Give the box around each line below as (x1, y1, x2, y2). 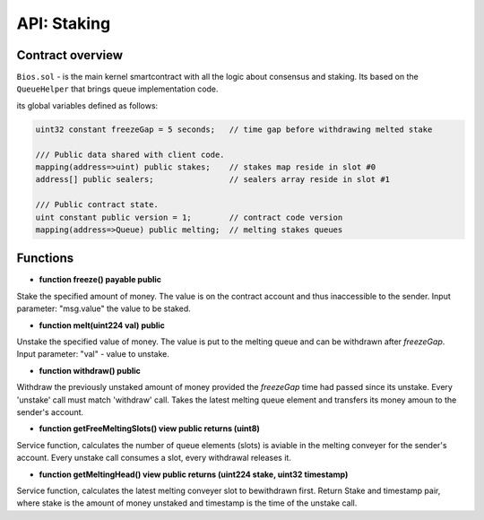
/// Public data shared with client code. (35, 149, 225, 160)
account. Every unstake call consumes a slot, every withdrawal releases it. (16, 453, 291, 464)
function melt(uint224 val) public (39, 319, 166, 331)
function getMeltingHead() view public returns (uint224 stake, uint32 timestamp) (39, 469, 349, 480)
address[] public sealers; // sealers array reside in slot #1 (35, 175, 390, 185)
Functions (16, 251, 74, 266)
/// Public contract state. (35, 200, 159, 210)
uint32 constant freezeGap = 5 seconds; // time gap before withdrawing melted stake (35, 124, 433, 134)
